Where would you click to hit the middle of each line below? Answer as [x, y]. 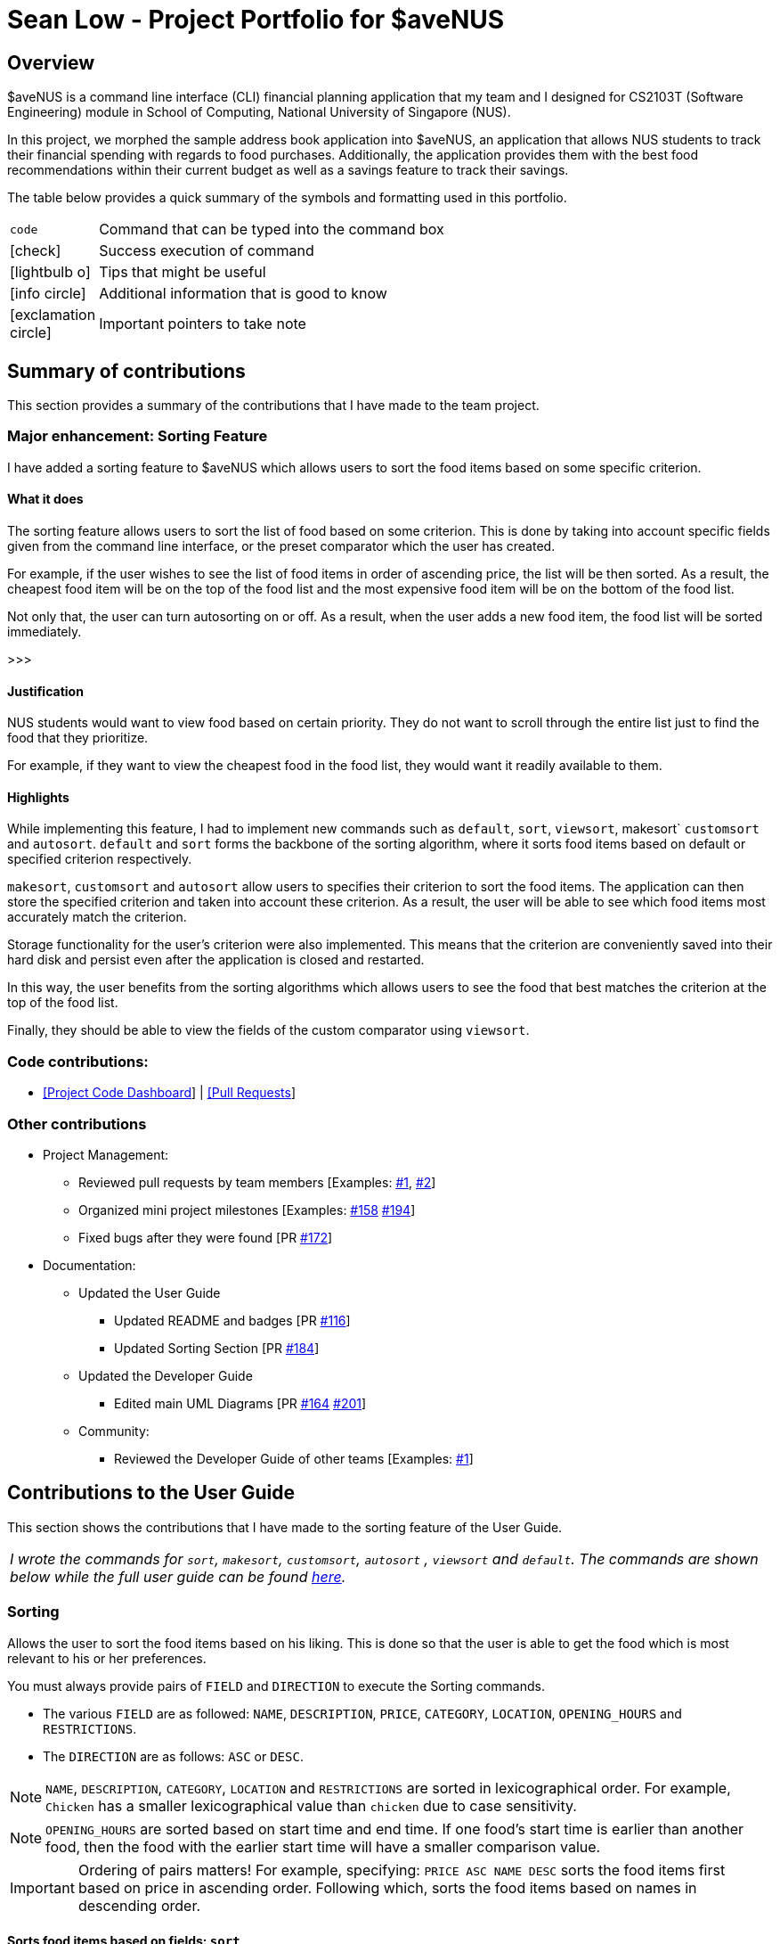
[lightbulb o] [50, 272]
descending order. [139, 1905]
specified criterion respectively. [100, 859]
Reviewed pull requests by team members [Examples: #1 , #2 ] [257, 1182]
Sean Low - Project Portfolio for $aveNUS [256, 20]
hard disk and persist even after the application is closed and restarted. [216, 960]
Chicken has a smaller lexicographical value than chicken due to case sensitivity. [311, 1805]
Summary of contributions [126, 371]
